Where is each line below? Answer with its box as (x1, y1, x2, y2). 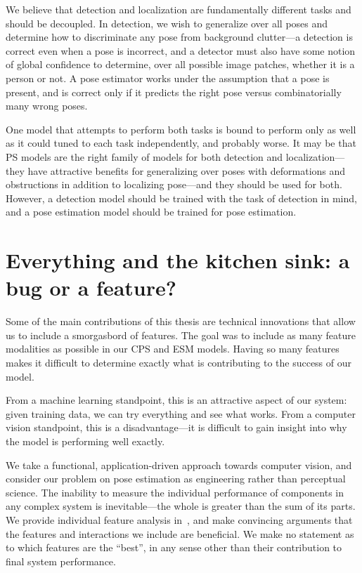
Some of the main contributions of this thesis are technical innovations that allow (6, 314, 356, 329)
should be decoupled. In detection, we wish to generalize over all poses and (6, 15, 328, 30)
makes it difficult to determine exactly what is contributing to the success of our (6, 355, 352, 369)
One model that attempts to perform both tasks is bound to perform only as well (6, 121, 356, 136)
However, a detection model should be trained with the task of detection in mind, (6, 190, 357, 205)
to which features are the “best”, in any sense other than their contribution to (6, 540, 342, 555)
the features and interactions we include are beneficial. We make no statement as (6, 526, 354, 541)
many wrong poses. (6, 98, 88, 113)
